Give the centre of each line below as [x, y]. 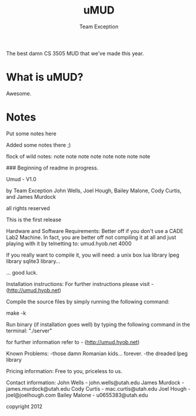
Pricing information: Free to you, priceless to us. [64, 371]
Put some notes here [31, 134]
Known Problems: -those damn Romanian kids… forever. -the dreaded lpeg [97, 353]
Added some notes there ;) [39, 145]
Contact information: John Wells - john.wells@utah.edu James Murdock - [95, 382]
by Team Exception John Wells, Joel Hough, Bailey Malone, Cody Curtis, [94, 190]
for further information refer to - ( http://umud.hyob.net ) [73, 342]
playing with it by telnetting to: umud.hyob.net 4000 [69, 243]
